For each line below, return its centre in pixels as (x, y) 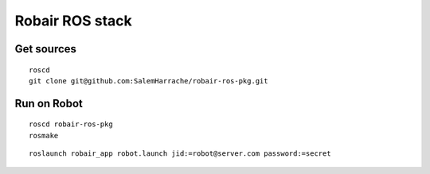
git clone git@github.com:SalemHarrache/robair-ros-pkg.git (149, 81)
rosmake (44, 135)
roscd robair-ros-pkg (71, 124)
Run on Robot (49, 103)
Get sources (46, 49)
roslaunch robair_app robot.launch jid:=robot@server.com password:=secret (180, 154)
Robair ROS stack (73, 21)
